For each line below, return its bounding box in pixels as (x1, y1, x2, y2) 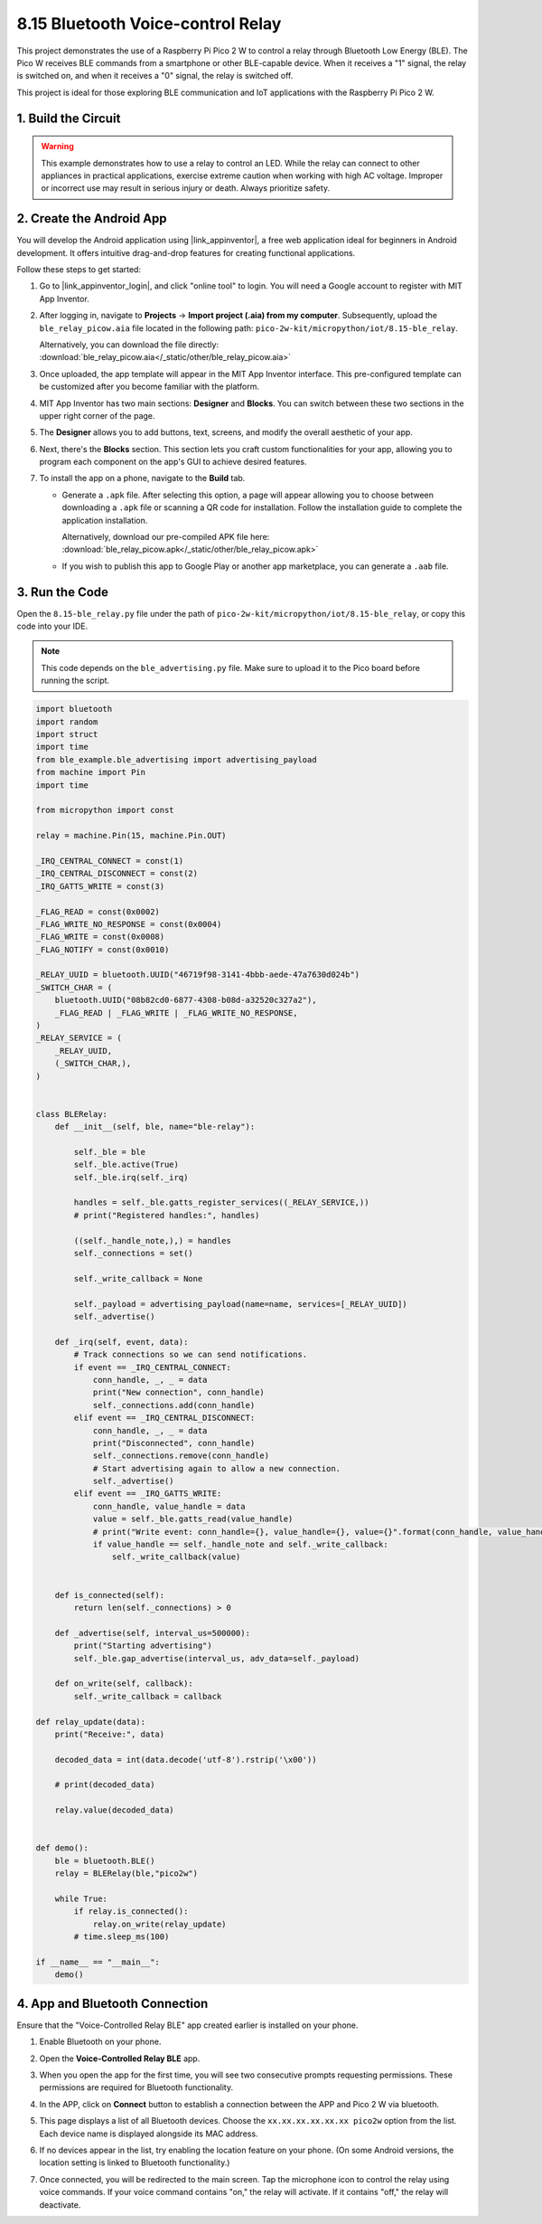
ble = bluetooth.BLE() (54, 1855, 155, 1866)
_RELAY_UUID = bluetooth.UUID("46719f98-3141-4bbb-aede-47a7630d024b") (35, 970, 360, 980)
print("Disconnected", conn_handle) (92, 1438, 256, 1448)
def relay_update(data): (35, 1717, 146, 1727)
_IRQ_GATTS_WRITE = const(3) (35, 881, 165, 891)
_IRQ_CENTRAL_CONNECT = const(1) (35, 856, 184, 866)
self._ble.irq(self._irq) (73, 1172, 189, 1182)
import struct (35, 729, 98, 740)
